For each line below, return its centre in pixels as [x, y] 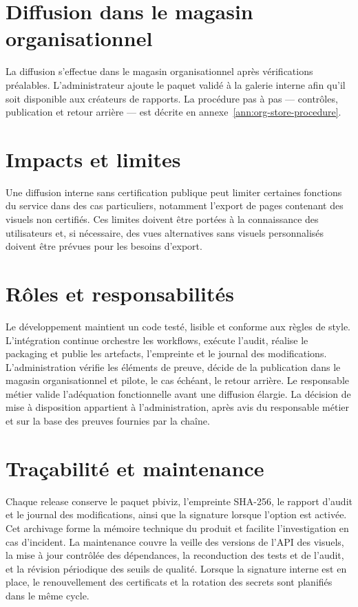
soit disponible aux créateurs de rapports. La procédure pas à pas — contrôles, [172, 98]
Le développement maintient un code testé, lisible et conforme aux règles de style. [178, 326]
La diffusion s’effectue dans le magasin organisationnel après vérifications [159, 71]
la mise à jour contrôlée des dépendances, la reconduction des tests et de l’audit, [175, 555]
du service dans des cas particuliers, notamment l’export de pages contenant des [175, 205]
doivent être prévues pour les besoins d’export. [104, 246]
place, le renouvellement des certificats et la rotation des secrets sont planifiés [169, 582]
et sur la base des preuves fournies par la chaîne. [108, 421]
